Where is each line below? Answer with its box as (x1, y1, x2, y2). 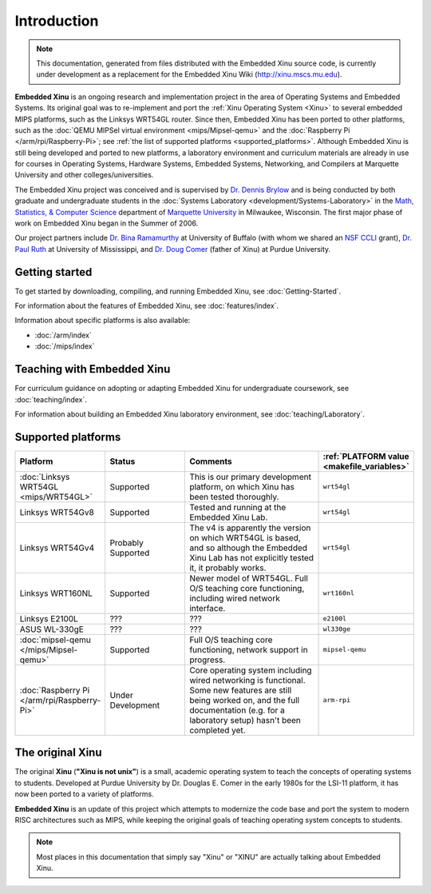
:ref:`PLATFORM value (322, 450, 410, 461)
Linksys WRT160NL (19, 588, 93, 599)
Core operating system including (188, 665, 312, 676)
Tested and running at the (188, 501, 287, 513)
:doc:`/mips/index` (34, 341, 95, 351)
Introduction (14, 12, 99, 30)
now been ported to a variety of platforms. (14, 789, 155, 799)
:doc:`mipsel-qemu (19, 634, 91, 645)
